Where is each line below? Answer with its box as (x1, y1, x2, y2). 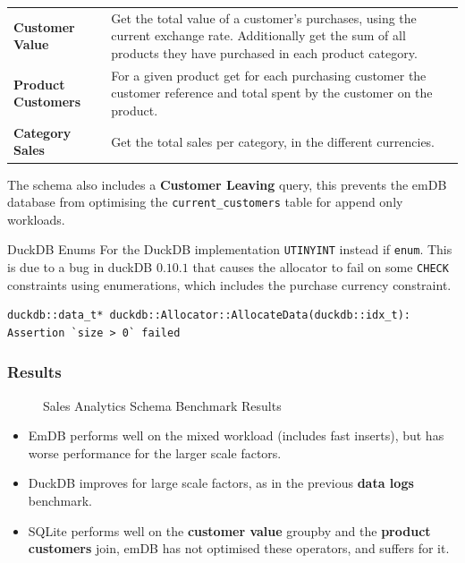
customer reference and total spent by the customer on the (111, 83, 433, 102)
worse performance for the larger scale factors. (28, 443, 282, 462)
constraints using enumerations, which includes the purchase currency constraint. (7, 275, 452, 294)
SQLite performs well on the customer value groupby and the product (28, 521, 431, 540)
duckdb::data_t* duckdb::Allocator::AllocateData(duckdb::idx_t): (7, 309, 411, 322)
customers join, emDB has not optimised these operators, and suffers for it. (28, 539, 450, 558)
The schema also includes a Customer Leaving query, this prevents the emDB (7, 175, 447, 193)
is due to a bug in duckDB (7, 258, 153, 276)
